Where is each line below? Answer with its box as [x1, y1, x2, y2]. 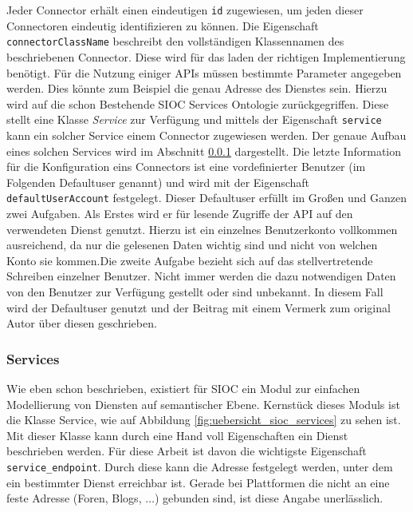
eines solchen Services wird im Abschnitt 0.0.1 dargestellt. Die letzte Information [6, 142, 402, 159]
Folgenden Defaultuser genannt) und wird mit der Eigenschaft [6, 173, 310, 190]
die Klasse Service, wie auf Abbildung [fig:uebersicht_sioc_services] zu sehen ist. [6, 411, 401, 428]
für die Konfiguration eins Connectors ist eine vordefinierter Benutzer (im [6, 158, 366, 175]
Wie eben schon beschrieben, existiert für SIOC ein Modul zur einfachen [6, 379, 360, 396]
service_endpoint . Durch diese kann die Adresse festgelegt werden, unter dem [6, 458, 393, 474]
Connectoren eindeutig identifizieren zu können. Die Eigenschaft [6, 17, 319, 34]
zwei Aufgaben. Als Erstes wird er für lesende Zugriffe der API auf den [6, 204, 353, 221]
